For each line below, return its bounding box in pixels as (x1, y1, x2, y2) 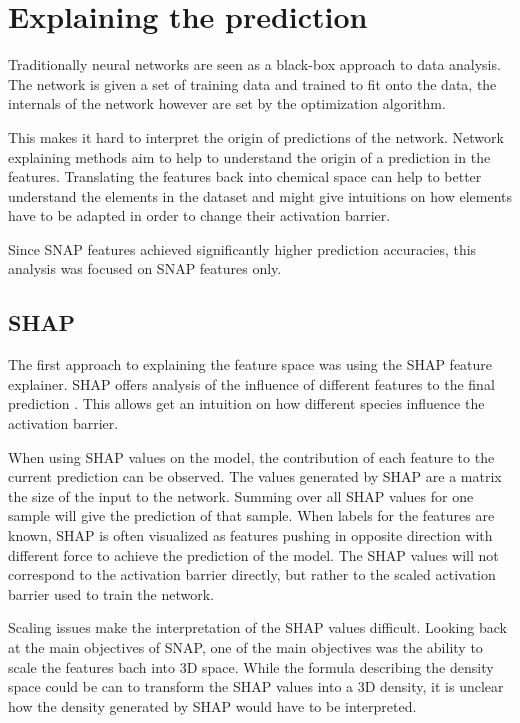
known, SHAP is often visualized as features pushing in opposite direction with (8, 525, 493, 546)
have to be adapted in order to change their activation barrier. (8, 205, 391, 226)
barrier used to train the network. (8, 583, 215, 604)
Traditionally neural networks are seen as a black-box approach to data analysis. (8, 54, 501, 75)
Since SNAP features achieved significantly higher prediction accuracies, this (8, 238, 477, 259)
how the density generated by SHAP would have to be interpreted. (8, 695, 417, 716)
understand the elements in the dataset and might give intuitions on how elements (8, 185, 513, 206)
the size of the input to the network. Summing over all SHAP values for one (8, 485, 474, 506)
